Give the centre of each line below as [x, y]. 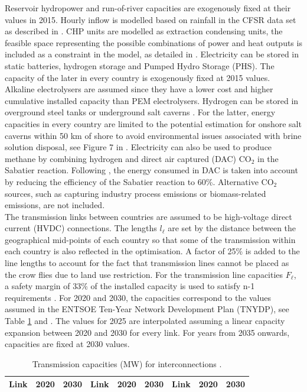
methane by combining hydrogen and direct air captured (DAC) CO [128, 158]
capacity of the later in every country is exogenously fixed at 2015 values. [138, 77]
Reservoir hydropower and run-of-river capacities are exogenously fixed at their [148, 8]
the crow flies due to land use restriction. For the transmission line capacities [144, 274]
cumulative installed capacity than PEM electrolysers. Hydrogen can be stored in [152, 100]
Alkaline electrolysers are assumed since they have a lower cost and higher [139, 89]
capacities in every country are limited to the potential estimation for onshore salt [153, 123]
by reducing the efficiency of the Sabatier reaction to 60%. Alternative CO [139, 181]
